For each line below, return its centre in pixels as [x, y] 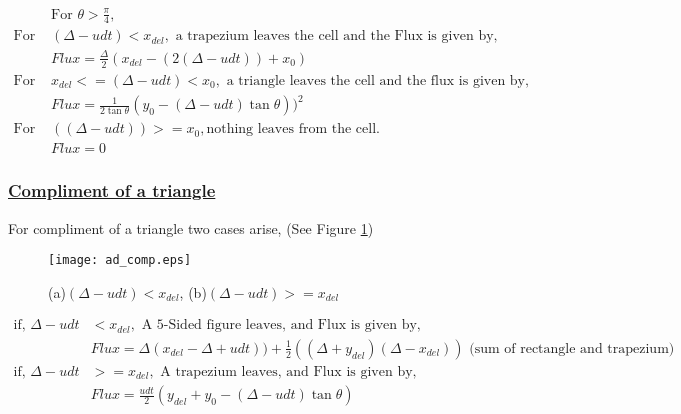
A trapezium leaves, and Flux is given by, [288, 372]
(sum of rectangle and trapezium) [572, 348]
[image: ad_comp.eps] [120, 260]
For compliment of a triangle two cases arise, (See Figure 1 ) [191, 227]
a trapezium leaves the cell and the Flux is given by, [336, 36]
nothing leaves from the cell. [293, 129]
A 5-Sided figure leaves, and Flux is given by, [281, 325]
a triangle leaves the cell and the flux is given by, [377, 80]
